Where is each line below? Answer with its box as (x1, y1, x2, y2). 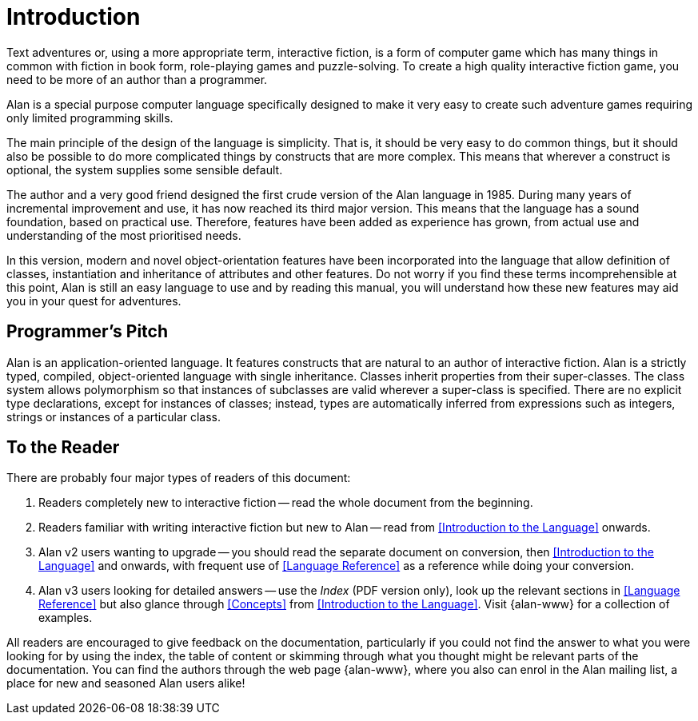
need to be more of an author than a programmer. (6, 72, 268, 86)
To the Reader (6, 437, 120, 458)
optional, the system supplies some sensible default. (6, 162, 283, 177)
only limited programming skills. (6, 110, 174, 125)
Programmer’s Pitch (6, 321, 169, 342)
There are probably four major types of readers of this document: (6, 471, 351, 485)
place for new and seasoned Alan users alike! (6, 676, 245, 691)
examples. (38, 611, 93, 625)
